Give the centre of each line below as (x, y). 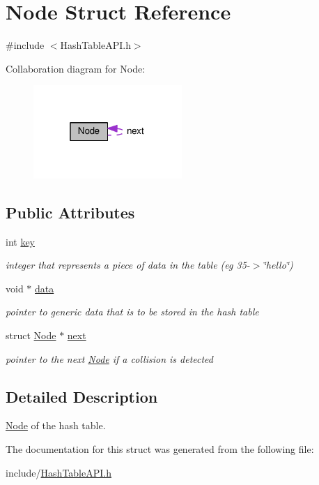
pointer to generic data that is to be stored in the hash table (132, 312)
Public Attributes (70, 212)
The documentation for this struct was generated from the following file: (160, 448)
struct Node (31, 335)
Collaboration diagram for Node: (76, 68)
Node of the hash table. (56, 425)
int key (21, 241)
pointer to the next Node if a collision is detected (109, 358)
